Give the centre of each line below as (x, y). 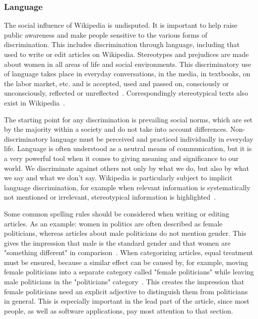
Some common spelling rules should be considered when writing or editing (117, 213)
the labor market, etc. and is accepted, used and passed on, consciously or (117, 83)
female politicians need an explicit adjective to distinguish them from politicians (126, 291)
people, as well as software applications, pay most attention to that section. (119, 310)
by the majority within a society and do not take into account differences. (116, 129)
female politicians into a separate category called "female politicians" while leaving (129, 272)
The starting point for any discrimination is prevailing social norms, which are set (128, 119)
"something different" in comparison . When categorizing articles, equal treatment (129, 252)
